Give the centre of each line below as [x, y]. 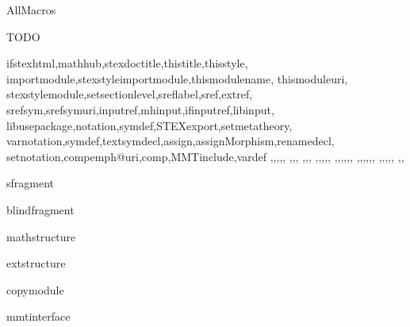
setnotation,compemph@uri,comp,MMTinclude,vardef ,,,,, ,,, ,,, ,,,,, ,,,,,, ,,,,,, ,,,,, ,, [205, 156]
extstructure [36, 263]
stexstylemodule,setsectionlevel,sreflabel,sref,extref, [130, 94]
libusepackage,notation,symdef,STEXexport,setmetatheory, [149, 125]
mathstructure [41, 236]
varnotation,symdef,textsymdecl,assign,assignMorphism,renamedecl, [171, 141]
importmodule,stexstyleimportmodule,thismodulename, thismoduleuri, [177, 78]
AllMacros [31, 10]
